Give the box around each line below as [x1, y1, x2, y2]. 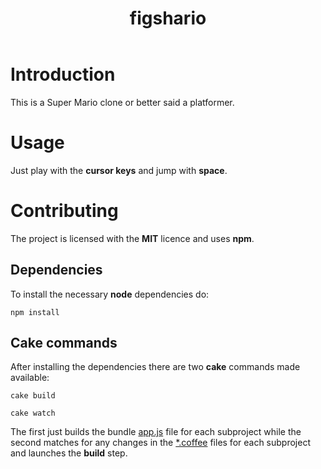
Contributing [10, 200, 119, 222]
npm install [10, 307, 60, 317]
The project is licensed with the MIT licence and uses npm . [10, 232, 255, 244]
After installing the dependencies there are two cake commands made [10, 361, 301, 373]
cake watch [10, 408, 56, 419]
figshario [129, 7, 207, 30]
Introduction [10, 63, 116, 86]
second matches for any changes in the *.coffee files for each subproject [10, 437, 311, 449]
